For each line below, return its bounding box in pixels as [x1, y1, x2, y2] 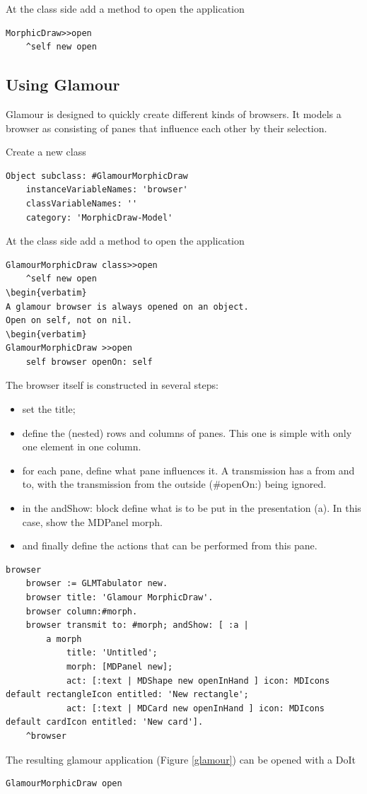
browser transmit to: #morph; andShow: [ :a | [25, 620, 249, 631]
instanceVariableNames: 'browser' [25, 185, 188, 195]
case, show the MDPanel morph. [22, 514, 163, 529]
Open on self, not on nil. [6, 315, 132, 326]
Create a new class [6, 144, 86, 159]
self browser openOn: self [25, 356, 153, 367]
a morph [46, 634, 82, 644]
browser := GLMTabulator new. [25, 578, 168, 589]
